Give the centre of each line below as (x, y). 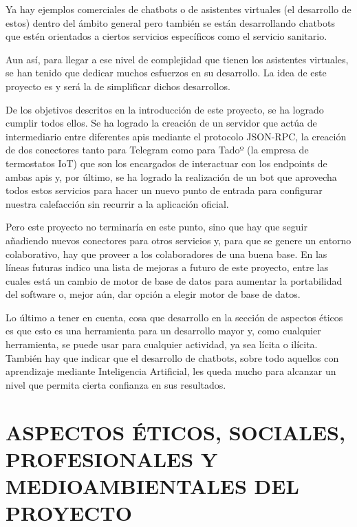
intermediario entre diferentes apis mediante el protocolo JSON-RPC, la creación (176, 136)
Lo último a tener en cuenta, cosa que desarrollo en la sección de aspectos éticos (174, 317)
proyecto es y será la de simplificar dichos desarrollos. (118, 86)
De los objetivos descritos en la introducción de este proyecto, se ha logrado (165, 109)
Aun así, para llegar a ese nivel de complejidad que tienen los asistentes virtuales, (177, 59)
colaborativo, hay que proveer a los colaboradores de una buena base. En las (166, 254)
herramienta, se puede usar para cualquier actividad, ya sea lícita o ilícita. (162, 344)
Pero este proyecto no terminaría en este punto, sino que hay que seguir (156, 227)
